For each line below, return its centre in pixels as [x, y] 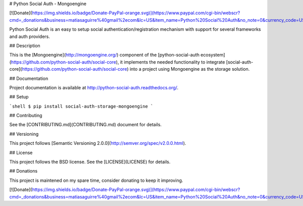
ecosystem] [213, 55]
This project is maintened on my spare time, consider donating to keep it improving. [96, 180]
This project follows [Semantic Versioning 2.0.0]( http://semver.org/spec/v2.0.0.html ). [98, 143]
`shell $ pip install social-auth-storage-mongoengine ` [81, 106]
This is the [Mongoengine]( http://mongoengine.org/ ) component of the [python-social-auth [104, 55]
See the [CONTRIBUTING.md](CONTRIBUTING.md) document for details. [85, 125]
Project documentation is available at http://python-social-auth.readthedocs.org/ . [94, 87]
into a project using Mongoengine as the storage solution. [190, 69]
